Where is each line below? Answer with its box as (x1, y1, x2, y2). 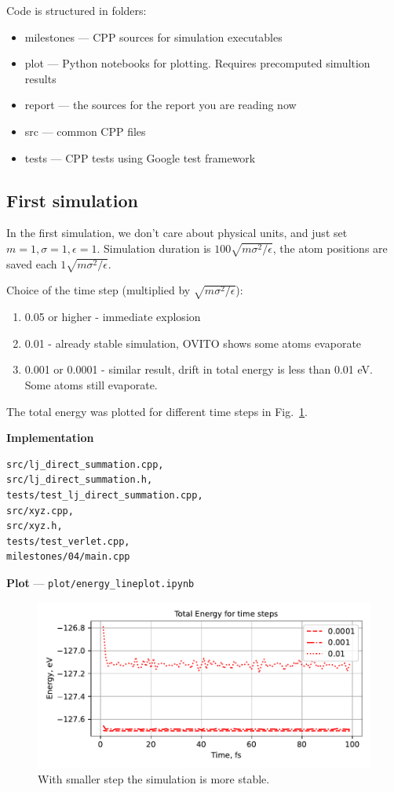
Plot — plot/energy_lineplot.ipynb (6, 574, 195, 590)
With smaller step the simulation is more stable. (38, 771, 270, 787)
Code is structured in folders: (6, 2, 147, 18)
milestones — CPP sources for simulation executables (24, 28, 283, 45)
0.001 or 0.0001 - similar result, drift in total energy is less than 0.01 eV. (24, 361, 373, 378)
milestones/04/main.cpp (6, 551, 130, 563)
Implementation (6, 429, 94, 446)
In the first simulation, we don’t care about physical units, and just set (6, 224, 348, 241)
